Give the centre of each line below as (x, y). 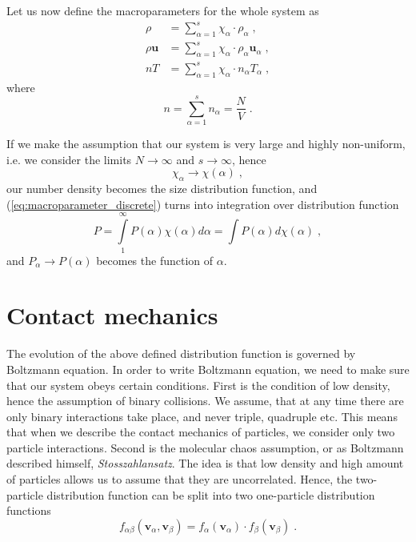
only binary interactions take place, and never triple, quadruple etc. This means (202, 416)
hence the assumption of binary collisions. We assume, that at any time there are (205, 401)
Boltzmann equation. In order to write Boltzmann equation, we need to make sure (208, 369)
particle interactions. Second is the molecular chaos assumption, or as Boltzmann (205, 447)
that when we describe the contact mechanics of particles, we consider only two (201, 432)
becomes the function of (155, 260)
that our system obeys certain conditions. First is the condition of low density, (198, 385)
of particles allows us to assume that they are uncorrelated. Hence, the (180, 479)
